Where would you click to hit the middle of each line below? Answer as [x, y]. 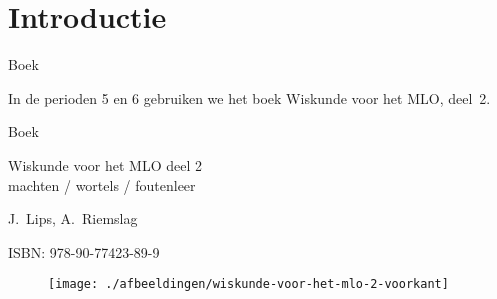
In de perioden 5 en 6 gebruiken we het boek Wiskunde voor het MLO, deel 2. [249, 97]
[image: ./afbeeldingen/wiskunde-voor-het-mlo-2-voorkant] [248, 284]
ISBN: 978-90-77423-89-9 [84, 251]
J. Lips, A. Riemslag [73, 218]
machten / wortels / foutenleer [102, 184]
